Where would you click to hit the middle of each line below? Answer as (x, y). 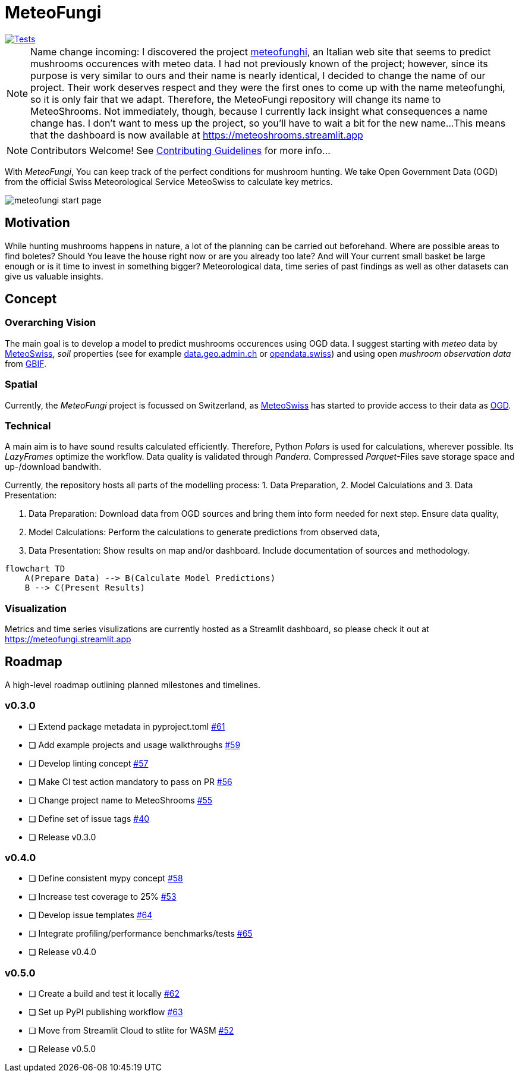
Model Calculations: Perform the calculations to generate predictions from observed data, (204, 532)
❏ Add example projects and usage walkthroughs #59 (135, 745)
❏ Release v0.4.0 (62, 952)
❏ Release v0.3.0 (62, 837)
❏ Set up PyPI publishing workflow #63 (106, 1012)
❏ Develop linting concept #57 (89, 763)
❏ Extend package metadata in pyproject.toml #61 (127, 726)
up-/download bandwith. (53, 467)
